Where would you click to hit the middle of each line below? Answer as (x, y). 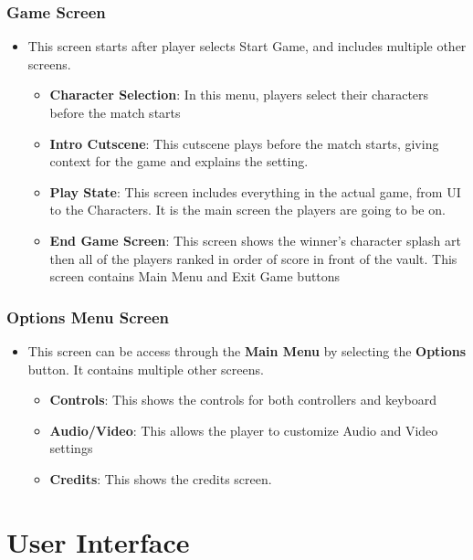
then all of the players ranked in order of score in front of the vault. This (253, 258)
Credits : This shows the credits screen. (161, 478)
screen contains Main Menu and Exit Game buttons (195, 276)
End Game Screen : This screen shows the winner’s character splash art (255, 240)
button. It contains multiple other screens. (146, 369)
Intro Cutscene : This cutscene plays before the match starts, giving (244, 143)
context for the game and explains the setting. (179, 161)
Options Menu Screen (88, 317)
